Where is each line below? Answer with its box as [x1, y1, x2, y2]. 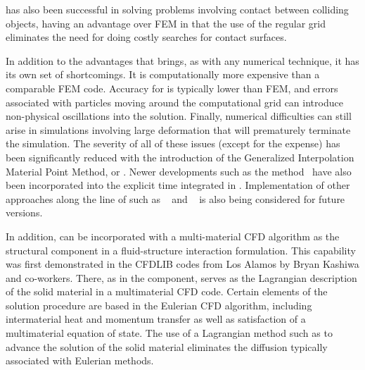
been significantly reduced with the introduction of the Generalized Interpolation [6, 149, 354, 164]
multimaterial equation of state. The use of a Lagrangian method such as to [6, 326, 333, 340]
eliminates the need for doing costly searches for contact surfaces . [6, 30, 287, 44]
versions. [6, 205, 43, 220]
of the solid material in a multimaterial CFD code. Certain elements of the [6, 284, 328, 299]
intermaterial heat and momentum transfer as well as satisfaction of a [6, 312, 306, 326]
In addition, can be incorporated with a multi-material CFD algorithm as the [6, 228, 340, 243]
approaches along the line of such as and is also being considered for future [6, 191, 345, 206]
